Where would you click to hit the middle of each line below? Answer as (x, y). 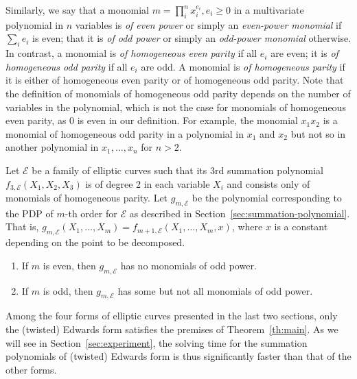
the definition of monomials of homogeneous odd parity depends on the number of (178, 93)
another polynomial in (52, 147)
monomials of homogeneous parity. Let (87, 197)
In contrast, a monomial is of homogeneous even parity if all (131, 53)
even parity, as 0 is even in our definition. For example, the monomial (152, 120)
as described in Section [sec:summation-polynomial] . (240, 213)
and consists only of (268, 183)
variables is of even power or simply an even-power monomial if (208, 24)
